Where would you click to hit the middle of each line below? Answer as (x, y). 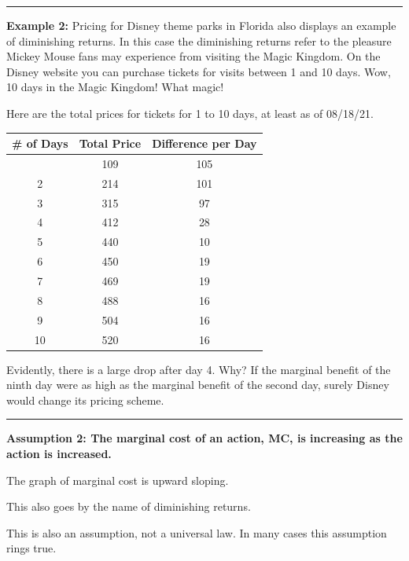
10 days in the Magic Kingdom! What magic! (115, 87)
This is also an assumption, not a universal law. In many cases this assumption (197, 532)
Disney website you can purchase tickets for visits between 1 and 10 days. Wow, (199, 71)
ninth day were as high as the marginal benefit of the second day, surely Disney (198, 385)
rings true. (31, 548)
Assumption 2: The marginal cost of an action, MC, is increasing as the (204, 438)
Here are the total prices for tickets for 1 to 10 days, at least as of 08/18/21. (190, 113)
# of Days (40, 143)
